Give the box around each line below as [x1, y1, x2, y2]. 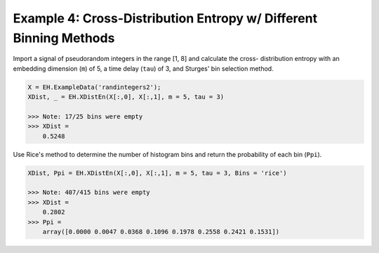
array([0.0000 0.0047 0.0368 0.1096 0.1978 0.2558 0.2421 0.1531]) [42, 228, 280, 235]
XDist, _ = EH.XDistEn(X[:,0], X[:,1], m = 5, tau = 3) [27, 93, 225, 101]
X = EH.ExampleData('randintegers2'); [27, 83, 161, 91]
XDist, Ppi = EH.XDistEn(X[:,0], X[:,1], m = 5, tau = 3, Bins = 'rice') [27, 169, 287, 177]
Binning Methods [13, 30, 115, 46]
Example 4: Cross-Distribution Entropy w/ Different [13, 11, 318, 26]
